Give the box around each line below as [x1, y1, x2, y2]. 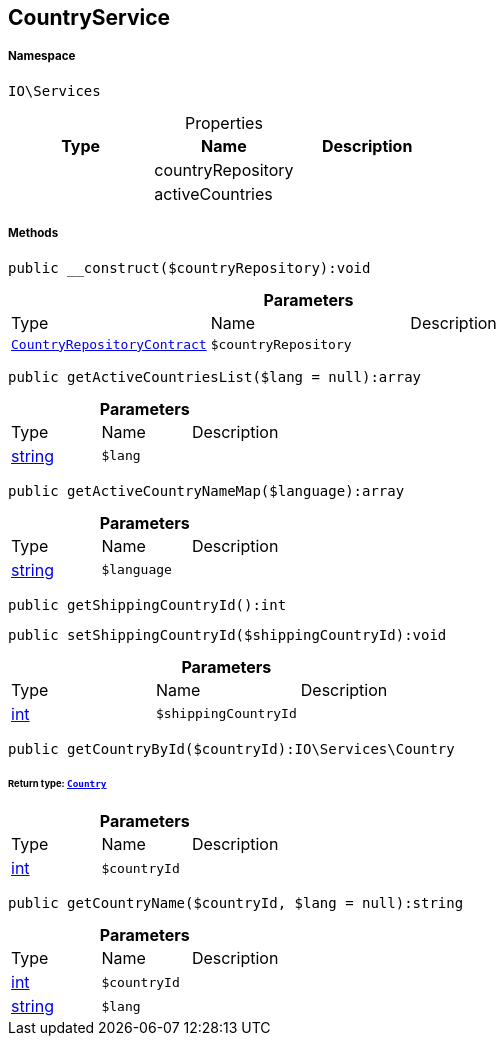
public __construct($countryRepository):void [8, 259, 371, 276]
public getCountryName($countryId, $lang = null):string [8, 895, 464, 912]
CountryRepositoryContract [11, 336, 207, 352]
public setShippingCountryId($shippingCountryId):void [8, 626, 447, 643]
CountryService [8, 5, 171, 30]
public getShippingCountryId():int [8, 596, 287, 613]
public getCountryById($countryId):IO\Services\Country [8, 740, 455, 757]
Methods [8, 226, 59, 241]
